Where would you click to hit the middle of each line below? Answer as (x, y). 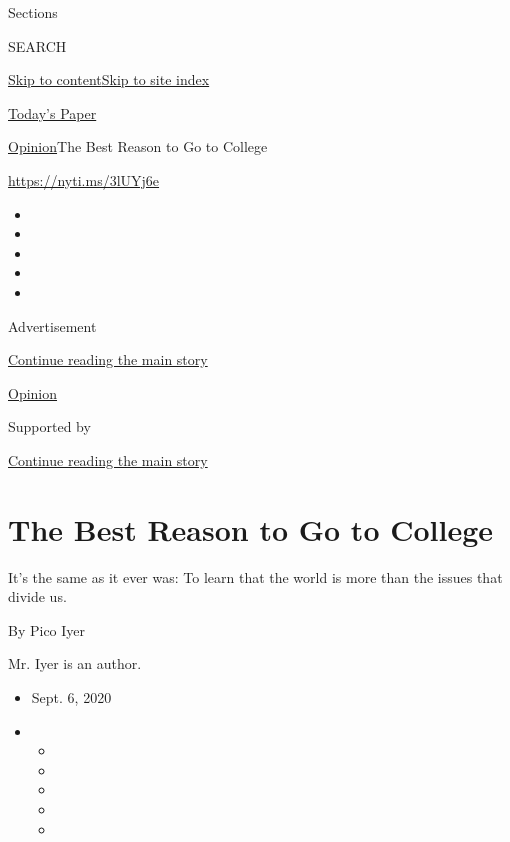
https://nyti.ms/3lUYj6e (84, 179)
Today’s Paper (52, 112)
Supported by (49, 426)
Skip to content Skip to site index (109, 79)
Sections (33, 12)
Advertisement (52, 325)
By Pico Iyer (47, 629)
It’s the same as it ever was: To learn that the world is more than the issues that (255, 576)
